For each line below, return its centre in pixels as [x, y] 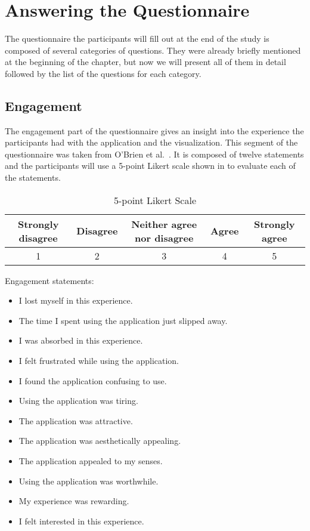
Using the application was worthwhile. [89, 481]
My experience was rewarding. [74, 501]
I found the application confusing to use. [93, 380]
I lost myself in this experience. [76, 300]
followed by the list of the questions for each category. [103, 73]
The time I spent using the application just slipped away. [123, 320]
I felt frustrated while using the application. [99, 361]
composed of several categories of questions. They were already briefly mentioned [153, 50]
